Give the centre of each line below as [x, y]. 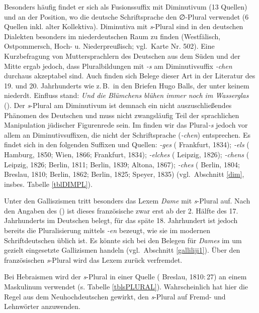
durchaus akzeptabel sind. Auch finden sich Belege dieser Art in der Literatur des [130, 76]
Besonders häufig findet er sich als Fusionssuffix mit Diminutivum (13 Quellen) [126, 7]
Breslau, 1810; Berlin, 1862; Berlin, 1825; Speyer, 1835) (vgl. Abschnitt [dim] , [124, 174]
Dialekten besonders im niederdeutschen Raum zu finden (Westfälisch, [112, 36]
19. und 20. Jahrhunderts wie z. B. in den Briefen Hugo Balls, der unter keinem [127, 85]
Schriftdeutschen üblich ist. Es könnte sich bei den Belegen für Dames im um [123, 240]
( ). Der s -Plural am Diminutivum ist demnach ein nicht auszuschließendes [118, 105]
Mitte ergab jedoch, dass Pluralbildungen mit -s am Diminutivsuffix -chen [118, 66]
